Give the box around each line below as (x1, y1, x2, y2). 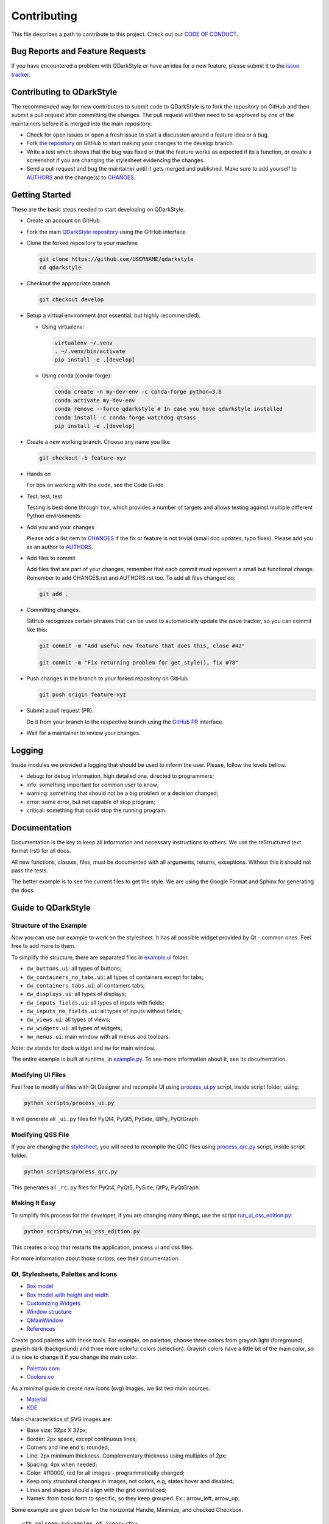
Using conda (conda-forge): (41, 372, 112, 379)
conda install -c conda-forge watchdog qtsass (54, 414, 196, 421)
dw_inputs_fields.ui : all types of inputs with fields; (26, 999, 164, 1006)
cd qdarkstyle (39, 264, 82, 271)
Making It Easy (11, 1198, 56, 1207)
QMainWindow (26, 1317, 63, 1324)
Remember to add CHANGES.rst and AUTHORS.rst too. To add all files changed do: (26, 574, 236, 582)
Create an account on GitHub (26, 217, 100, 224)
